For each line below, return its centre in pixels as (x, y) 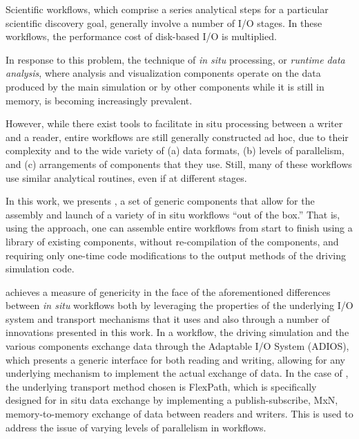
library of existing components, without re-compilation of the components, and (172, 241)
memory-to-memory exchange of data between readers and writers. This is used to (179, 414)
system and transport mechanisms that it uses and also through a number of (168, 318)
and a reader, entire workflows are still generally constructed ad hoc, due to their (177, 137)
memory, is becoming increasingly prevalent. (99, 100)
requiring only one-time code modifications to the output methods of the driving (176, 255)
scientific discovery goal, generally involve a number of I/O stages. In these (164, 22)
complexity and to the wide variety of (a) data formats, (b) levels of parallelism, (175, 150)
